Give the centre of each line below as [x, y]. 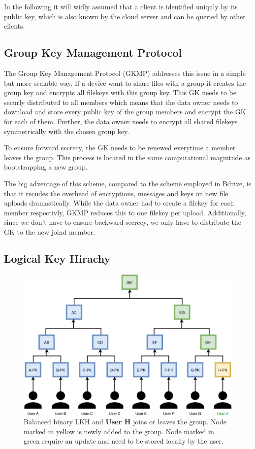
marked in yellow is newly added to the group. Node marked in [119, 431]
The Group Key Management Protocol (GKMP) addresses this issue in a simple [125, 73]
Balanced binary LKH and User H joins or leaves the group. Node [125, 422]
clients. [15, 26]
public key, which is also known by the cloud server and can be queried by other [125, 16]
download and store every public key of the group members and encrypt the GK [125, 112]
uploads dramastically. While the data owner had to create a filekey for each [119, 203]
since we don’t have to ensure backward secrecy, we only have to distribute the [123, 222]
